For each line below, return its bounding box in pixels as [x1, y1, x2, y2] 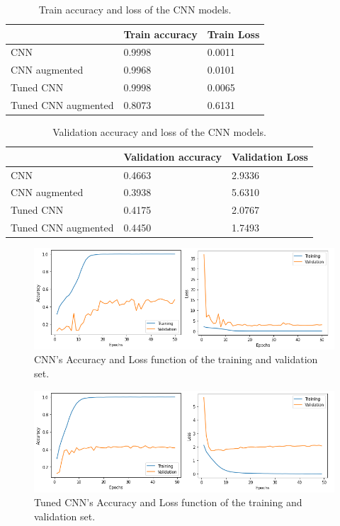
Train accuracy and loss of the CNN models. [38, 2, 232, 16]
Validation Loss [232, 149, 308, 164]
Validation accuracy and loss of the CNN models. [52, 125, 266, 139]
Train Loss [207, 26, 260, 41]
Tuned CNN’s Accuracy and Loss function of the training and [34, 495, 302, 510]
